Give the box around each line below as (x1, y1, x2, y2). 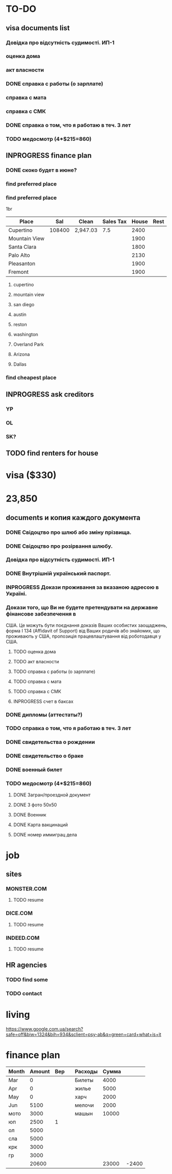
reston (13, 322, 27, 328)
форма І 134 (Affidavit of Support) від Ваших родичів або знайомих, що (6, 627, 160, 633)
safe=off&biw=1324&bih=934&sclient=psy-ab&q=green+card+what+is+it (6, 1031, 161, 1038)
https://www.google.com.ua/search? (6, 1026, 84, 1032)
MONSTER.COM (6, 885, 47, 892)
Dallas (13, 361, 27, 367)
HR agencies (6, 961, 47, 970)
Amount (29, 1068, 50, 1075)
